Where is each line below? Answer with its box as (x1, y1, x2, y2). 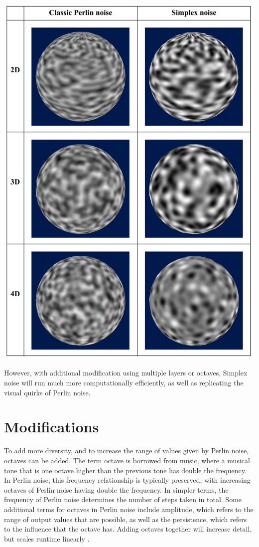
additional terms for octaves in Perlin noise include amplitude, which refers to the (4, 504, 254, 514)
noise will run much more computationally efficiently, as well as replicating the (4, 377, 244, 388)
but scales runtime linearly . (4, 533, 90, 544)
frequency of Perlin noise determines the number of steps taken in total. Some (4, 494, 242, 505)
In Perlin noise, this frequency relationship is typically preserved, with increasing (4, 475, 251, 485)
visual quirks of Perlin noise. (4, 387, 91, 397)
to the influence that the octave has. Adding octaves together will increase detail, (4, 524, 252, 534)
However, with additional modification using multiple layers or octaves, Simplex (4, 367, 248, 378)
